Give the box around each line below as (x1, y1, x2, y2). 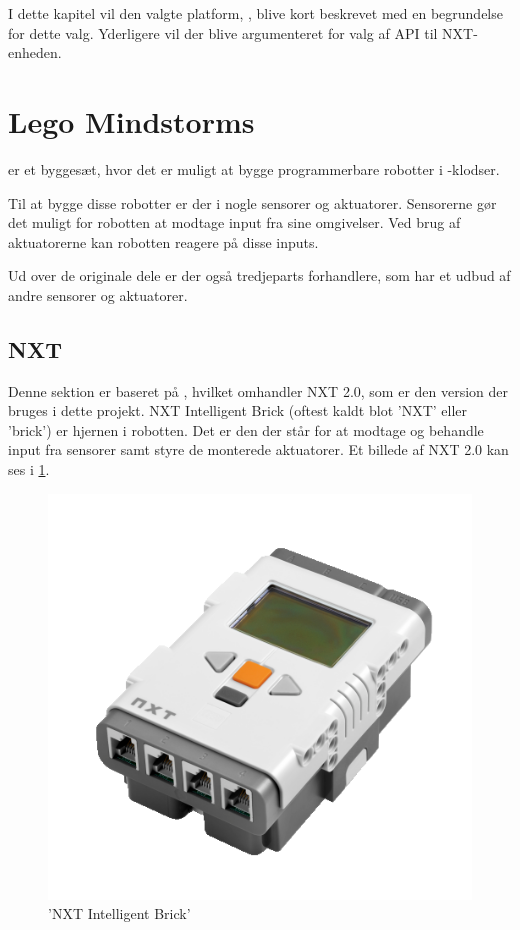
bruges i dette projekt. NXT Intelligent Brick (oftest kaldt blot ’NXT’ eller (8, 400, 468, 421)
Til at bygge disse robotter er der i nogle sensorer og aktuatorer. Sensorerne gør (8, 192, 497, 213)
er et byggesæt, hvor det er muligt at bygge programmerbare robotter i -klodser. (8, 158, 500, 179)
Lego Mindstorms (8, 100, 255, 141)
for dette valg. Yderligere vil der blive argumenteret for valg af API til (8, 22, 438, 43)
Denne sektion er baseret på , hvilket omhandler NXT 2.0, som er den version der (8, 380, 509, 401)
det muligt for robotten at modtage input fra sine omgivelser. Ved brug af (8, 212, 461, 233)
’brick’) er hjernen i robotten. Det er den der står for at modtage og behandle (8, 419, 484, 440)
